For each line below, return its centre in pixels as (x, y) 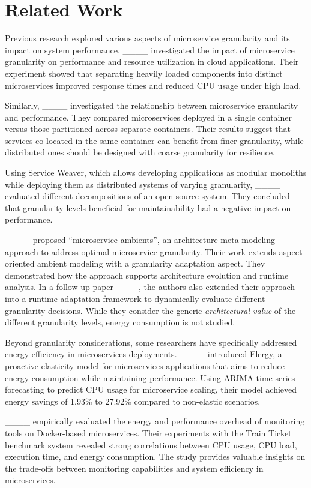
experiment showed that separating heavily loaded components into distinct (144, 73)
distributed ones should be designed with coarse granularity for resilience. (140, 152)
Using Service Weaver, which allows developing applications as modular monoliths (156, 173)
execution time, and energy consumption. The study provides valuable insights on (155, 456)
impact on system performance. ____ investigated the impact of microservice (150, 50)
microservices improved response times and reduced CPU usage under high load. (153, 85)
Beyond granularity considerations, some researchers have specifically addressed (151, 342)
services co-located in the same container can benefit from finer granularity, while (154, 140)
